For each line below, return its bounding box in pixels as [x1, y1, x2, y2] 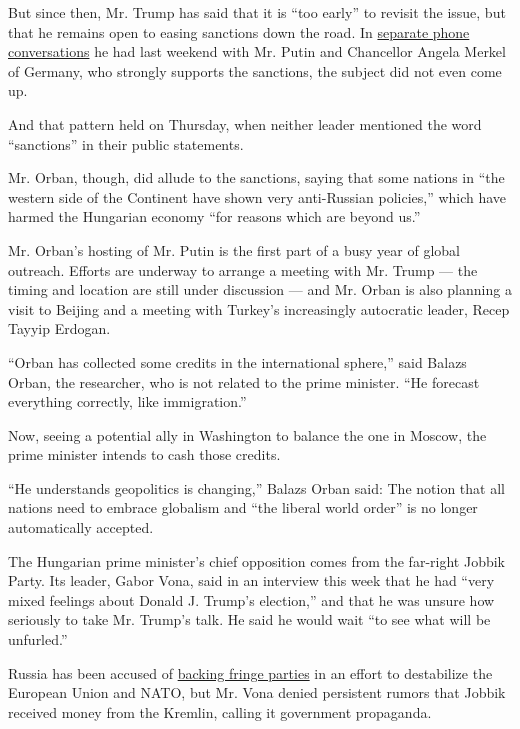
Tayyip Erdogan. [8, 318, 111, 339]
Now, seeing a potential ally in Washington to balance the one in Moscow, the [8, 424, 487, 445]
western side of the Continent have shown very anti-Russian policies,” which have [8, 186, 507, 207]
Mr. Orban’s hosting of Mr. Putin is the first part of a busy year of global [8, 239, 460, 260]
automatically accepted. [8, 517, 154, 538]
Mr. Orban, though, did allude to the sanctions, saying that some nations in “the [8, 167, 505, 188]
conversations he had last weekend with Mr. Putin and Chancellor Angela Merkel [8, 41, 506, 62]
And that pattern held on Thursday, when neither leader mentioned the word [8, 113, 482, 134]
